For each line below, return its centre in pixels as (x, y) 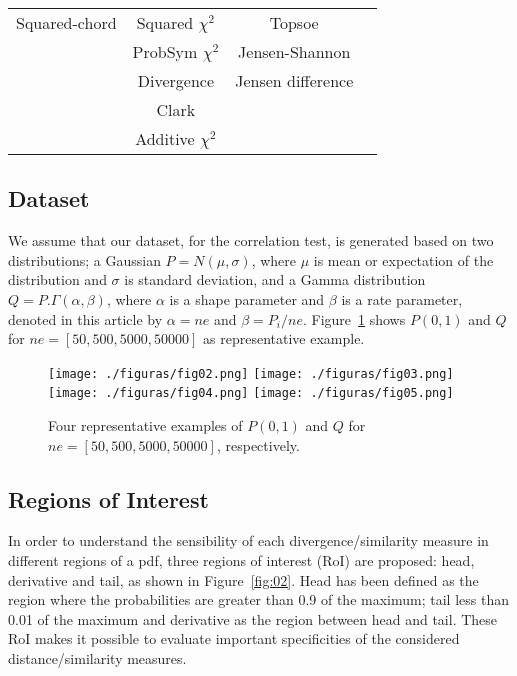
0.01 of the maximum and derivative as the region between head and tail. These (253, 618)
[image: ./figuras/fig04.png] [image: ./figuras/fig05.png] (251, 393)
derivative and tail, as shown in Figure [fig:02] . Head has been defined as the (243, 579)
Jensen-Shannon (294, 51)
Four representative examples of (145, 425)
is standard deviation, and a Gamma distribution (275, 279)
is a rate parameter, (402, 298)
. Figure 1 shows (354, 318)
